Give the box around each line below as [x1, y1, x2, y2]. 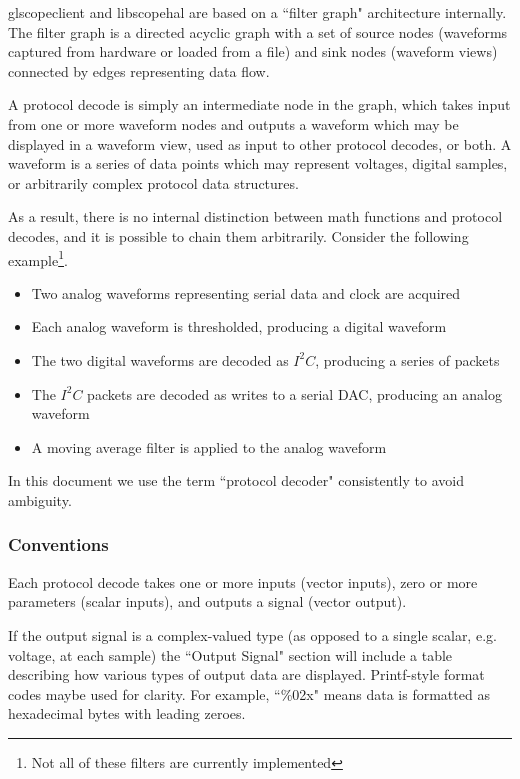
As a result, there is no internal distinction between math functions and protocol [8, 206, 503, 227]
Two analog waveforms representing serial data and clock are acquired [31, 282, 461, 303]
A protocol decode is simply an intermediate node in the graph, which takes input [8, 94, 511, 115]
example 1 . [8, 246, 68, 270]
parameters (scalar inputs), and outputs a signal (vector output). [8, 591, 407, 612]
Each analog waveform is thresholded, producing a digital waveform [31, 316, 447, 337]
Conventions [8, 532, 109, 557]
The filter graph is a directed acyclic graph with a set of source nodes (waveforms [8, 21, 508, 42]
